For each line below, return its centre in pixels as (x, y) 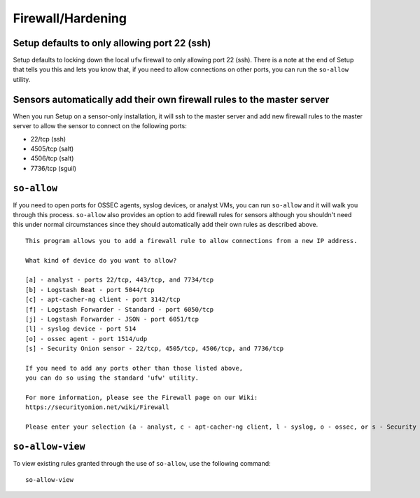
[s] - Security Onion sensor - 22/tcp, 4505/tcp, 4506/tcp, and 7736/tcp (155, 349)
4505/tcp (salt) (52, 148)
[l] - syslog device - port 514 (81, 329)
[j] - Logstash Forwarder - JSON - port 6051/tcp (112, 319)
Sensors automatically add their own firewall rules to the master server (171, 99)
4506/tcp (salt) (52, 158)
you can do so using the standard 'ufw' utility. (112, 378)
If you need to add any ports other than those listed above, (134, 368)
